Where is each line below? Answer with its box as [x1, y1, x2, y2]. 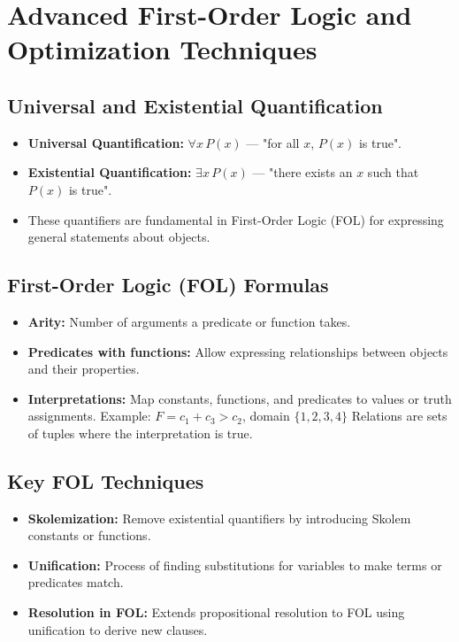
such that [367, 163, 419, 182]
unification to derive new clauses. [27, 620, 208, 638]
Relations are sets [351, 406, 448, 425]
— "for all [246, 133, 300, 151]
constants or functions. [27, 526, 151, 545]
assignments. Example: [27, 406, 151, 425]
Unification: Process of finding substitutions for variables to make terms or [27, 555, 442, 574]
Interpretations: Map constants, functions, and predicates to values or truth [27, 389, 452, 407]
